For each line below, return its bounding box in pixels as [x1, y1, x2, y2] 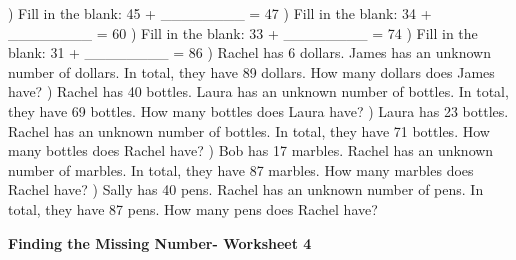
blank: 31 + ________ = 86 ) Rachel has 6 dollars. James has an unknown [8, 42, 491, 63]
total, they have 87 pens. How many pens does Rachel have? [8, 198, 378, 219]
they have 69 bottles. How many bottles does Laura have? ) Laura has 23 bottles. [8, 100, 509, 121]
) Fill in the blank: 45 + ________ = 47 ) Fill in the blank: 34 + [8, 3, 432, 23]
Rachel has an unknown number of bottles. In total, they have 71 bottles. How [8, 120, 490, 141]
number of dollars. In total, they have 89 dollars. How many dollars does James [8, 61, 495, 82]
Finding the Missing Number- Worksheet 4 [8, 232, 312, 253]
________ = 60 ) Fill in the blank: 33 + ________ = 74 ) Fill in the [8, 22, 478, 43]
